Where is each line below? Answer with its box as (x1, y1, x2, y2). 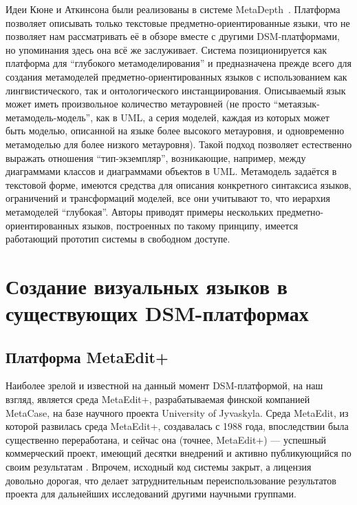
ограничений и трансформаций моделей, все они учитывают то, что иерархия (6, 191, 331, 205)
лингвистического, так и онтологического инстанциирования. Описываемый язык (6, 83, 346, 97)
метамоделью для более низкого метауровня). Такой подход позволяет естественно (6, 136, 352, 151)
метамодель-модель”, (6, 110, 94, 124)
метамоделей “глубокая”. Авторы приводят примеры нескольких (6, 204, 274, 218)
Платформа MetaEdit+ (6, 346, 169, 367)
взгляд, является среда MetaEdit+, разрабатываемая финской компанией (6, 392, 310, 406)
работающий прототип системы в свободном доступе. (6, 231, 230, 246)
